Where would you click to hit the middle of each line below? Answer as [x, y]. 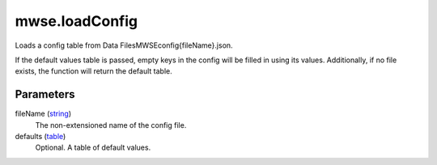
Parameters [45, 94]
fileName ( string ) [43, 114]
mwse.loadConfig [76, 21]
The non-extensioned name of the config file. [111, 125]
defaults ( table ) [40, 137]
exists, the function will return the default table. [94, 71]
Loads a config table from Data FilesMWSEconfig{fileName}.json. [124, 45]
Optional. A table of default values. [93, 148]
